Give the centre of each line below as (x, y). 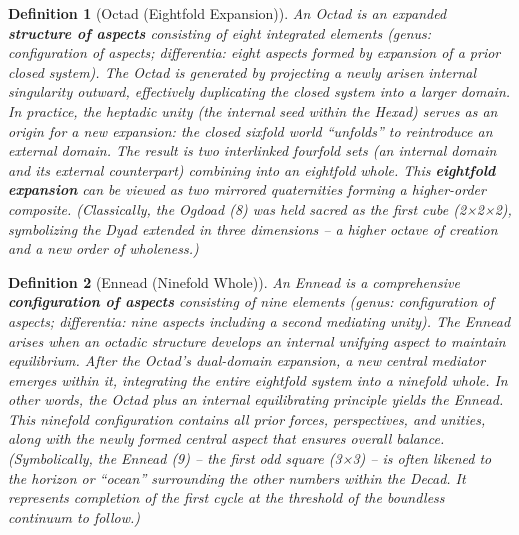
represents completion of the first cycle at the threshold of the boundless (226, 497)
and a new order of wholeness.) (103, 248)
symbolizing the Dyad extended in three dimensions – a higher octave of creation (253, 228)
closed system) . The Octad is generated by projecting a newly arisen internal (242, 71)
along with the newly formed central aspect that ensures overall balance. (226, 438)
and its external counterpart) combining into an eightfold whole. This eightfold (252, 169)
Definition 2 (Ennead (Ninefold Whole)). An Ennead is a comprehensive (234, 281)
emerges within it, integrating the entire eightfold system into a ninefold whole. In (258, 379)
